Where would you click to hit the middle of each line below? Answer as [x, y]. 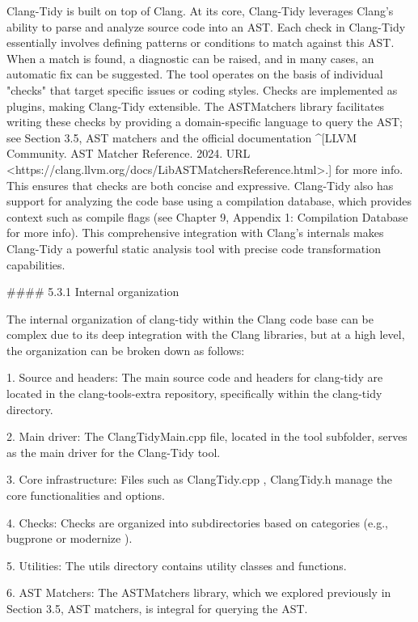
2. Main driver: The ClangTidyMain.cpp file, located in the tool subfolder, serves [207, 436]
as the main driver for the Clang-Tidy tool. [114, 452]
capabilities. [36, 264]
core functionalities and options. [86, 495]
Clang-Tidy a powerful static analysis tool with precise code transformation [194, 248]
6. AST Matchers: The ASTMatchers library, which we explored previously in [199, 592]
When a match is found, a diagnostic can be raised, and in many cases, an [190, 58]
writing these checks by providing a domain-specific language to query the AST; [205, 122]
